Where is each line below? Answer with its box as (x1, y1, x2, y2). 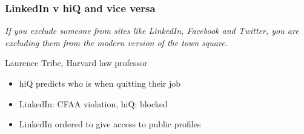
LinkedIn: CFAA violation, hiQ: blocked (19, 97, 168, 110)
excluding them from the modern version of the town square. (5, 36, 228, 49)
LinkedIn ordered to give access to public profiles (19, 118, 201, 130)
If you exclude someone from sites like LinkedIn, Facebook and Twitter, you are (5, 24, 299, 37)
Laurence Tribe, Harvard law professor (5, 56, 148, 69)
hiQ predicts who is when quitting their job (19, 77, 181, 89)
